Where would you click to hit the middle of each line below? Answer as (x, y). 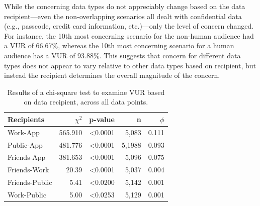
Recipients (26, 119)
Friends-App (27, 157)
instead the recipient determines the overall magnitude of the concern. (112, 75)
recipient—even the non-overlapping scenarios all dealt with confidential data (123, 16)
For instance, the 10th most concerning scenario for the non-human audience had (129, 35)
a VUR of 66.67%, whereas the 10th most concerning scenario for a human (119, 45)
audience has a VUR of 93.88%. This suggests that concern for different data (122, 55)
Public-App (25, 144)
